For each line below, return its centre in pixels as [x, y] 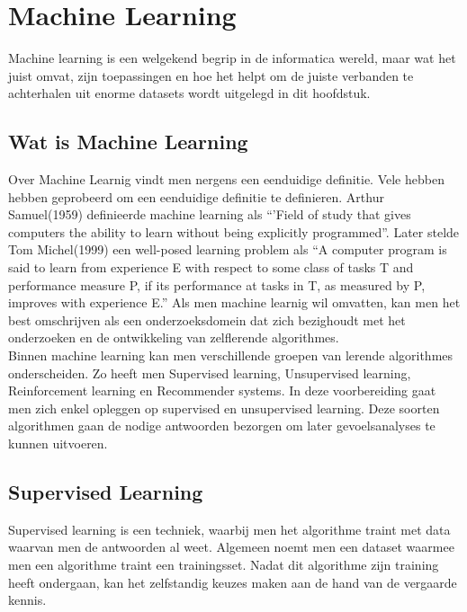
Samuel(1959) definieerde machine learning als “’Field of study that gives [210, 214]
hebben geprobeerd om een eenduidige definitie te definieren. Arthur [196, 196]
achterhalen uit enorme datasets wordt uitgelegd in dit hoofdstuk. [189, 93]
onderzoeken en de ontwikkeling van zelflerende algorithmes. [174, 337]
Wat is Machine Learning [128, 142]
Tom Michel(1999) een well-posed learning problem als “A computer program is [228, 249]
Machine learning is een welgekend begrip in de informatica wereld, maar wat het [232, 58]
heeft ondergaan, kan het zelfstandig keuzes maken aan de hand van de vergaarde [233, 582]
